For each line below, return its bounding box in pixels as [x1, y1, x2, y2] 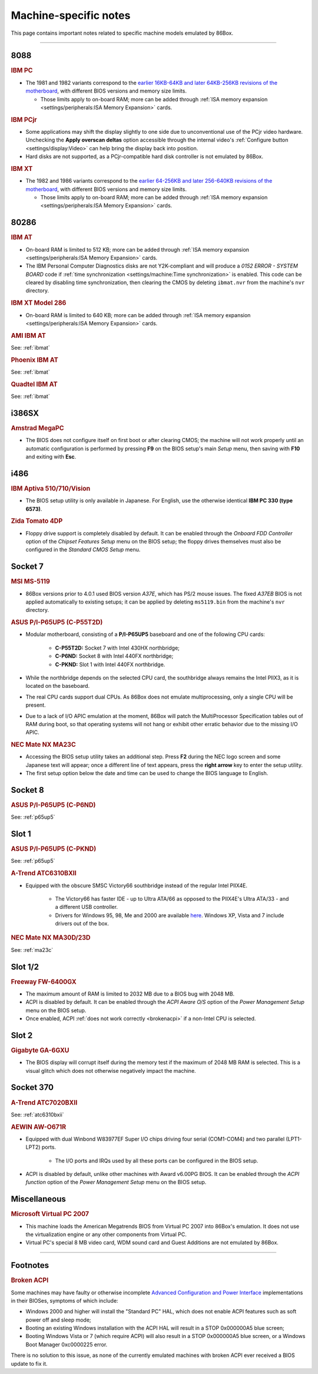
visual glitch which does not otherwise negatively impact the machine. [25, 1067, 197, 1074]
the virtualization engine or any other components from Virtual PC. [25, 1231, 187, 1238]
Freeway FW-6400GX [11, 977, 77, 986]
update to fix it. [11, 1360, 48, 1367]
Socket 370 [11, 1082, 54, 1093]
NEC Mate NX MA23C [11, 740, 76, 749]
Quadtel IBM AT [11, 380, 58, 388]
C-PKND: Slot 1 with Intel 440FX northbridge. [55, 661, 165, 668]
